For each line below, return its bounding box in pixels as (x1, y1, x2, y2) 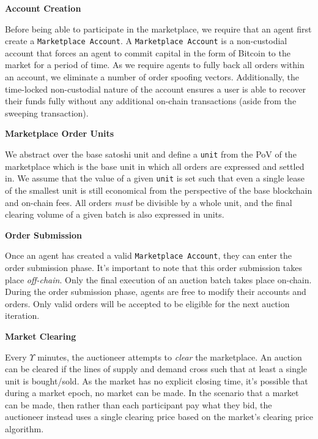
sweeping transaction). (5, 106, 89, 119)
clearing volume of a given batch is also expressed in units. (5, 208, 224, 221)
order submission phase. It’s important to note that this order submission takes (5, 261, 302, 273)
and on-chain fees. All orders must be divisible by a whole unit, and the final (5, 196, 292, 208)
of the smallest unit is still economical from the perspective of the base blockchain (5, 183, 312, 196)
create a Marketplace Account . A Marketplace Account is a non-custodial (5, 34, 287, 47)
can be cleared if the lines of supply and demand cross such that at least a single (5, 362, 308, 375)
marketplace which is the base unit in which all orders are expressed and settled (5, 159, 305, 172)
